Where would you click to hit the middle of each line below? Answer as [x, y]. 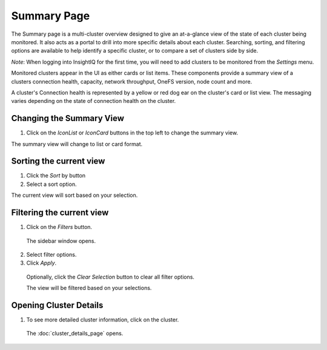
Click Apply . [41, 263]
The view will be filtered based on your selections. [89, 288]
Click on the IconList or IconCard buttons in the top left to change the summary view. [132, 133]
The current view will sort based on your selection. [74, 195]
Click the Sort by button [56, 176]
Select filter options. [51, 254]
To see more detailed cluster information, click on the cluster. [103, 320]
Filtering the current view [60, 213]
